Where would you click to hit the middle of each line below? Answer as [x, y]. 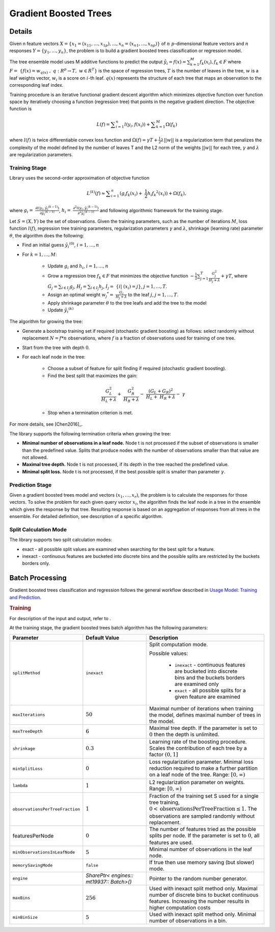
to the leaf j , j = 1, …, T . [153, 295]
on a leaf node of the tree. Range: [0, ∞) [197, 775]
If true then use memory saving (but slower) [202, 862]
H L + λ [109, 400]
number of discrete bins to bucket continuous [204, 895]
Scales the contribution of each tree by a [198, 748]
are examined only [197, 684]
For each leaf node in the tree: [54, 357]
